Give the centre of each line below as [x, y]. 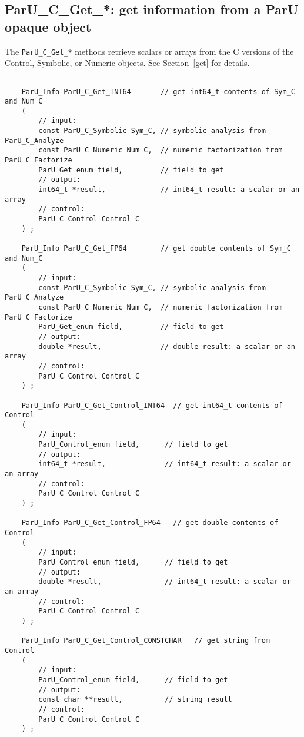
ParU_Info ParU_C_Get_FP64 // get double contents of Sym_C [156, 248]
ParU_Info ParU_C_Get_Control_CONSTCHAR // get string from [146, 641]
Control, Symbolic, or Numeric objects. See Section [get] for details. [127, 63]
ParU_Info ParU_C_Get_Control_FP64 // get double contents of [150, 523]
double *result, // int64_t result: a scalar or [165, 582]
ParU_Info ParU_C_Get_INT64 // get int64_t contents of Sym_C [158, 92]
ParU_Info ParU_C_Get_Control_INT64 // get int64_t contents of [152, 405]
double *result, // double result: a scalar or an [167, 346]
